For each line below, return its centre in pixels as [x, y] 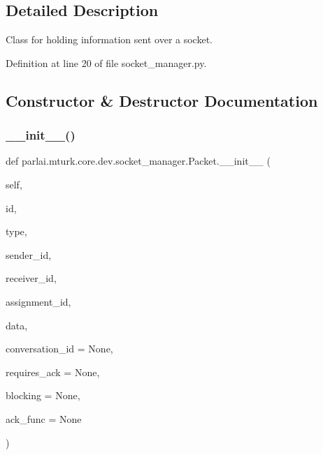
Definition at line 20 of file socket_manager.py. [106, 62]
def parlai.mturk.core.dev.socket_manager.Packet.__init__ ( [138, 161]
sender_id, [29, 254]
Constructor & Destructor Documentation [162, 100]
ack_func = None [44, 418]
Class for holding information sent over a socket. [109, 39]
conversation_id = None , [59, 349]
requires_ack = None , [53, 372]
